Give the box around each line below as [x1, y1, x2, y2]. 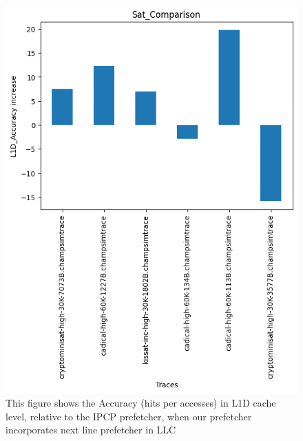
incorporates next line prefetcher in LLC [6, 422, 176, 437]
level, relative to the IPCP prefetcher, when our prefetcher [6, 409, 252, 423]
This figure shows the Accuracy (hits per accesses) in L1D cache [6, 396, 276, 410]
